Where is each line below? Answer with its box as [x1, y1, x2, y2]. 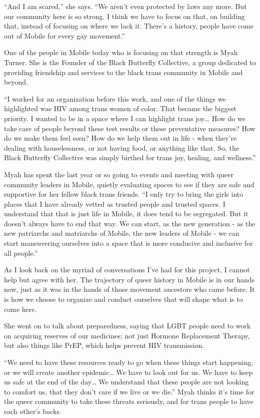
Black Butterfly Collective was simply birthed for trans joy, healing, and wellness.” [4, 152, 256, 163]
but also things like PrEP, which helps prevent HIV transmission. [4, 340, 204, 350]
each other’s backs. [4, 405, 61, 416]
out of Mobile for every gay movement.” [4, 30, 125, 41]
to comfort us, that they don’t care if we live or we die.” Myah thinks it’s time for [4, 386, 254, 396]
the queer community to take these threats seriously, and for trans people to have [4, 396, 253, 406]
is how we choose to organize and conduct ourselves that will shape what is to [4, 294, 243, 304]
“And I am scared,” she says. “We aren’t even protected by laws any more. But [4, 1, 247, 11]
